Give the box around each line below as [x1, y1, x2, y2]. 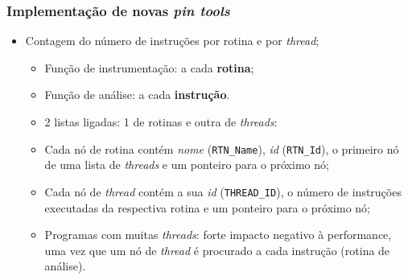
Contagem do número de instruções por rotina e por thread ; [25, 32, 319, 49]
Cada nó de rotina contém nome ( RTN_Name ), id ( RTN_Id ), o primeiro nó [44, 140, 399, 157]
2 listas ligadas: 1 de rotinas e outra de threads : [44, 113, 278, 130]
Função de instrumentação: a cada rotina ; [44, 59, 254, 76]
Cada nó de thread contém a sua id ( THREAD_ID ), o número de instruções [44, 183, 402, 200]
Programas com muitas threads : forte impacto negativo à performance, [44, 226, 392, 243]
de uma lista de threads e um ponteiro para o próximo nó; [44, 156, 329, 173]
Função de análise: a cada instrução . [44, 86, 230, 103]
